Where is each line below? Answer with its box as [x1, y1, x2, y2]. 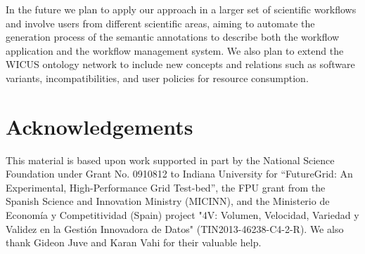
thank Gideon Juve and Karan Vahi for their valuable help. [6, 235, 262, 250]
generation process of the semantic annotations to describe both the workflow [6, 29, 340, 44]
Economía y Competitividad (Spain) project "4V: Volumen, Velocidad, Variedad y [6, 208, 359, 222]
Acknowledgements [6, 112, 193, 140]
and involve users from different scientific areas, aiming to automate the [6, 15, 315, 30]
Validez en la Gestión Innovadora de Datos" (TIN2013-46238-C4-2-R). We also [6, 221, 344, 236]
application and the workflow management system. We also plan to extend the [6, 43, 344, 58]
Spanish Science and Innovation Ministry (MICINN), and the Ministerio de [6, 194, 330, 208]
